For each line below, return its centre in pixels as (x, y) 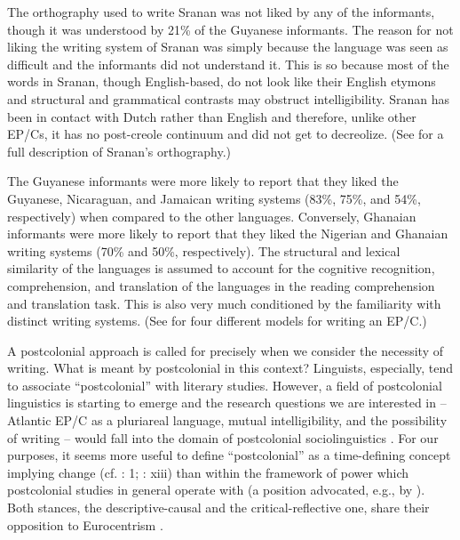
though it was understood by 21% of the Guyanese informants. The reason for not (230, 29)
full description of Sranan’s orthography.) (119, 151)
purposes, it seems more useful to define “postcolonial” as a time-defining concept (229, 455)
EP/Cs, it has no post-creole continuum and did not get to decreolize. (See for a (226, 134)
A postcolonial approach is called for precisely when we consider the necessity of (225, 350)
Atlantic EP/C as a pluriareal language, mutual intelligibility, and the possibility (227, 420)
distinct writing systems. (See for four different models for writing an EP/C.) (217, 321)
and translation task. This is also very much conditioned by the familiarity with (224, 303)
